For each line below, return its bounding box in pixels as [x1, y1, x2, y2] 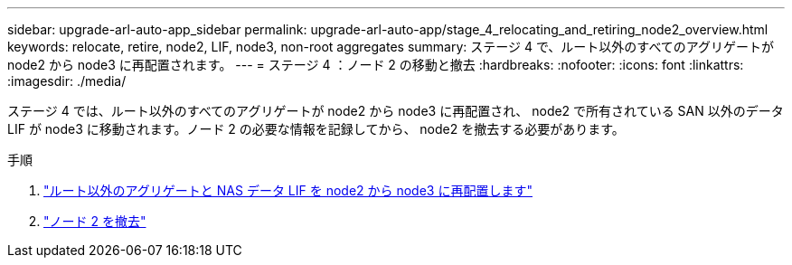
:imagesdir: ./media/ [7, 73, 127, 89]
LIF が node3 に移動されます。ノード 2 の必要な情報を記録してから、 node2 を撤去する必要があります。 [7, 121, 625, 137]
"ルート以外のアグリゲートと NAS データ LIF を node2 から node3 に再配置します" [43, 183, 533, 198]
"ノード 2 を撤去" [43, 213, 146, 229]
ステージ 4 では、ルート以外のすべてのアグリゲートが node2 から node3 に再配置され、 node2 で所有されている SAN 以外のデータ [7, 103, 784, 118]
